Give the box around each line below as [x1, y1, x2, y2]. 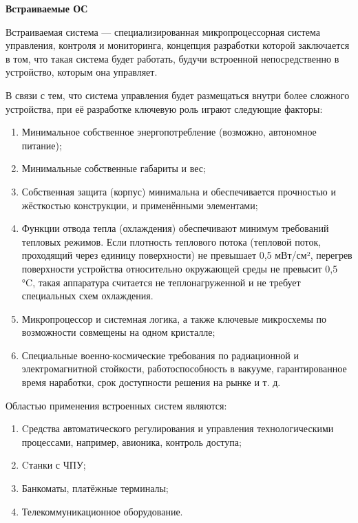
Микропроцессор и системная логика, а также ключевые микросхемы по [21, 311, 327, 325]
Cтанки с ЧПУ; [21, 458, 86, 472]
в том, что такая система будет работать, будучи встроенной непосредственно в [6, 51, 339, 65]
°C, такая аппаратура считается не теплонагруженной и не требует [21, 275, 301, 289]
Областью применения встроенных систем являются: [6, 398, 227, 412]
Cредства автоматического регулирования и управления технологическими [21, 421, 334, 436]
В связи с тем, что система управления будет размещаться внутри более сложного [6, 87, 350, 102]
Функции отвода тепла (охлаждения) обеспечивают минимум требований [21, 221, 329, 235]
